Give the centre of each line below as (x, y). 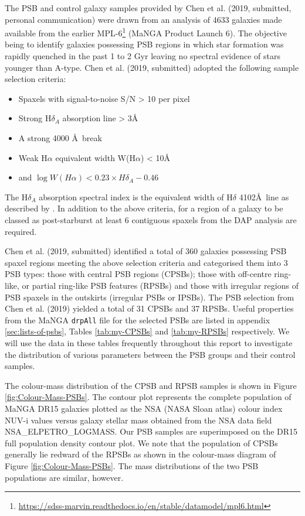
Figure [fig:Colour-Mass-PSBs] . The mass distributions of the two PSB (132, 465)
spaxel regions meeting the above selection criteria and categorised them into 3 (146, 262)
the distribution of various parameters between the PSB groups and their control (150, 354)
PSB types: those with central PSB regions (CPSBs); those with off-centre (138, 274)
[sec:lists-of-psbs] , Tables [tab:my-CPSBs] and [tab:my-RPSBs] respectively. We (147, 331)
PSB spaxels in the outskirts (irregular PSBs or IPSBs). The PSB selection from (150, 297)
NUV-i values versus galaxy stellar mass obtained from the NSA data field (138, 420)
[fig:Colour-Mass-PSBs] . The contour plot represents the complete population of (148, 397)
